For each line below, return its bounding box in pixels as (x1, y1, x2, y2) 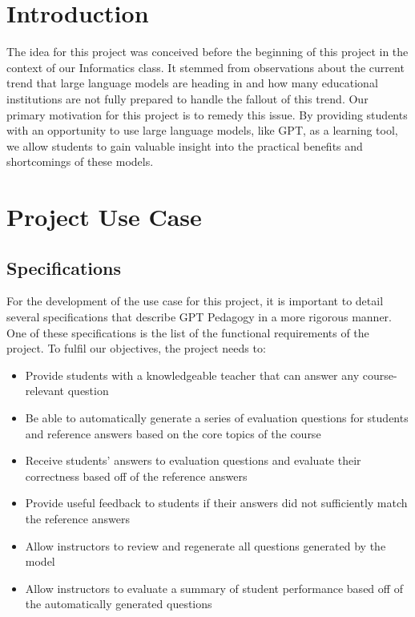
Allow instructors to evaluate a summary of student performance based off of (25, 579, 403, 596)
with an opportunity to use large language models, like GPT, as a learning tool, (6, 122, 398, 139)
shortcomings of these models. (6, 153, 154, 170)
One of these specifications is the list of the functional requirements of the (6, 324, 369, 341)
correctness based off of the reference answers (25, 467, 248, 484)
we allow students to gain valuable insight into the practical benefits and (6, 137, 363, 154)
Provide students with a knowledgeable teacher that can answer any (25, 366, 360, 383)
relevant (25, 382, 65, 399)
